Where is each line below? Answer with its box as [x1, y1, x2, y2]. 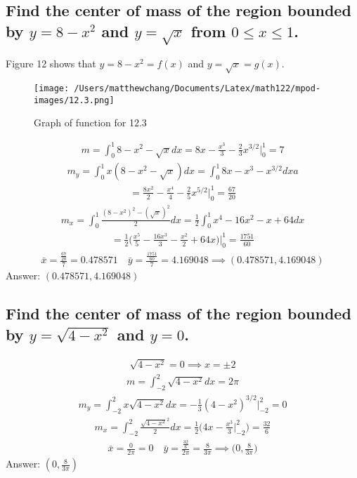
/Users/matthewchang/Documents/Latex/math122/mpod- [74, 84, 321, 94]
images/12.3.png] [34, 95, 115, 105]
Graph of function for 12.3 [34, 115, 147, 130]
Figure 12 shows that [6, 56, 96, 71]
